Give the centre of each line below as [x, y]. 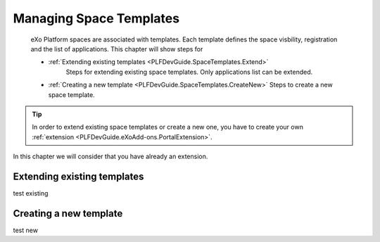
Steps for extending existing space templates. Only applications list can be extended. [189, 72]
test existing [31, 193]
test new [26, 230]
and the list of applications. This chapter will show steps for [117, 49]
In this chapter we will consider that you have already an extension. [110, 157]
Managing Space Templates [96, 18]
